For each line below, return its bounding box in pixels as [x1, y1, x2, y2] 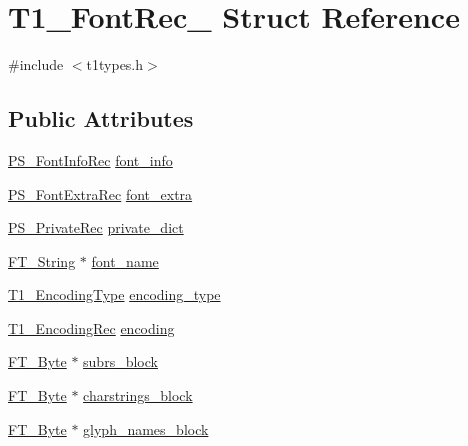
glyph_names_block [83, 418, 209, 439]
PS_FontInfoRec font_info [8, 149, 173, 170]
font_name [91, 250, 159, 271]
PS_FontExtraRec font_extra [8, 183, 193, 204]
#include [8, 54, 64, 75]
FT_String [8, 250, 76, 271]
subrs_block [83, 351, 158, 372]
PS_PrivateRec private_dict [8, 217, 184, 238]
